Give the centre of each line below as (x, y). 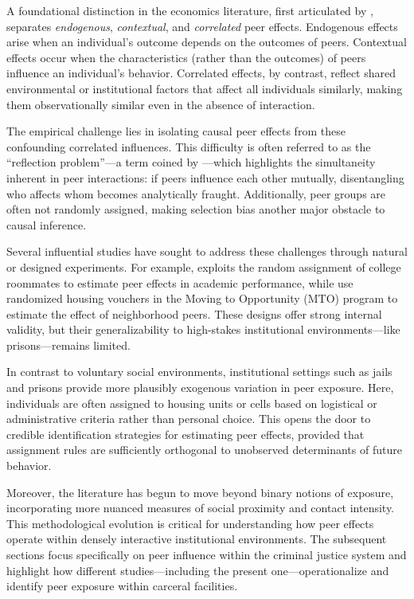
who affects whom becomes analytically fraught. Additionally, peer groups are (196, 193)
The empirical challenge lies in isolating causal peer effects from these (176, 131)
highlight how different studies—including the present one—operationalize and (198, 570)
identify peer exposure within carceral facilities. (122, 586)
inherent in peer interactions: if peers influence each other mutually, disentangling (205, 177)
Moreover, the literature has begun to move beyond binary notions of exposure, (200, 492)
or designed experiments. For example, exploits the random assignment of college (204, 266)
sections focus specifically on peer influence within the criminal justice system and (207, 554)
